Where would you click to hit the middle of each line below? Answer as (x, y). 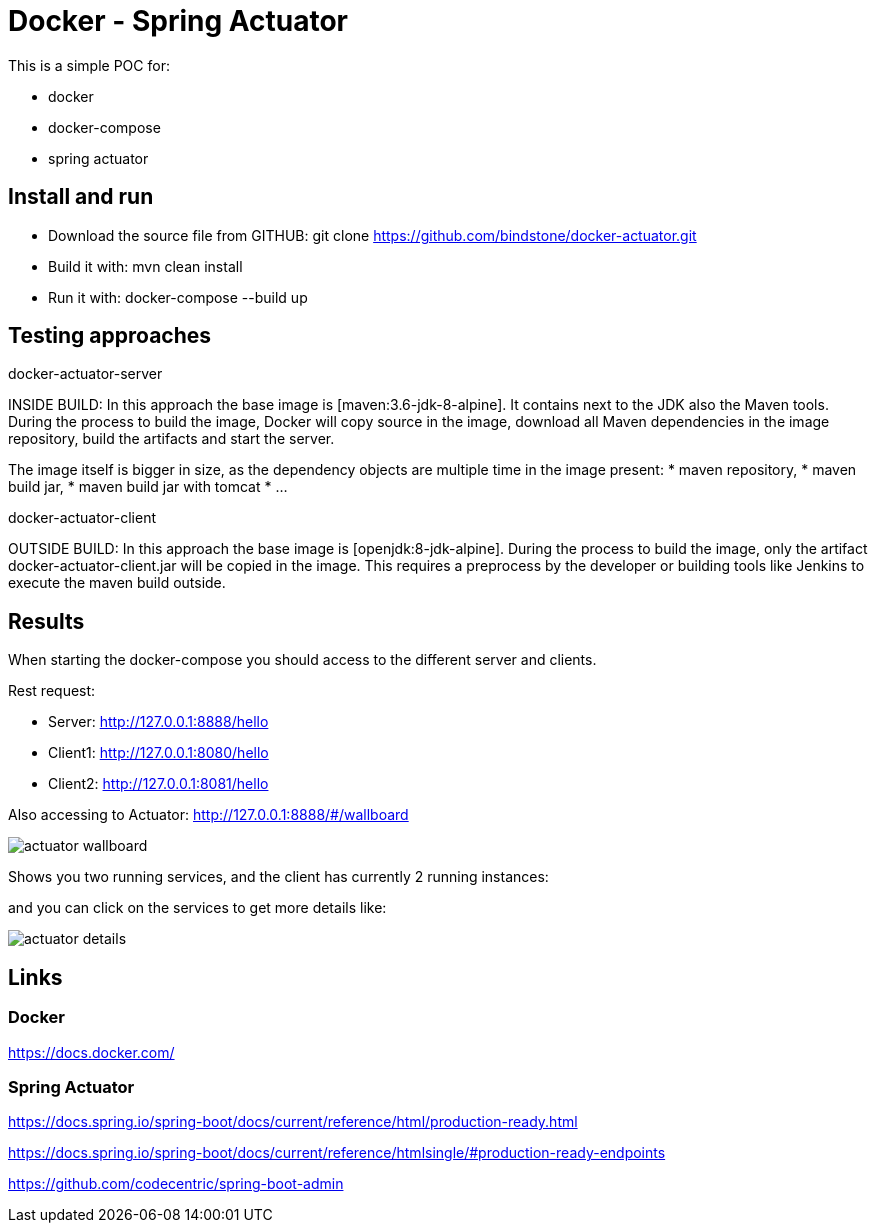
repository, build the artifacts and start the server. (171, 439)
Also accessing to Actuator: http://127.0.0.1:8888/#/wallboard (208, 815)
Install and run (81, 197)
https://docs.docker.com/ (91, 1052)
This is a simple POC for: (89, 65)
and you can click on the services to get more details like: (197, 908)
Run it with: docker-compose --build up (178, 297)
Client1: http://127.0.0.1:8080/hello (158, 753)
